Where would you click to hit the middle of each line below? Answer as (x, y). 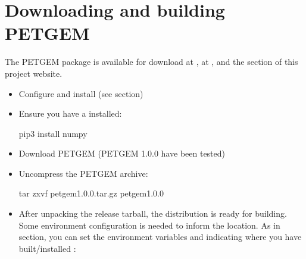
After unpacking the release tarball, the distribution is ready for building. (153, 213)
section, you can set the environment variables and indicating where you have (160, 237)
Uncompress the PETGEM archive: (83, 173)
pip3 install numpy (53, 133)
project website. (34, 73)
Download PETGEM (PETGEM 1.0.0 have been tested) (122, 153)
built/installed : (47, 248)
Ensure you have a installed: (70, 113)
